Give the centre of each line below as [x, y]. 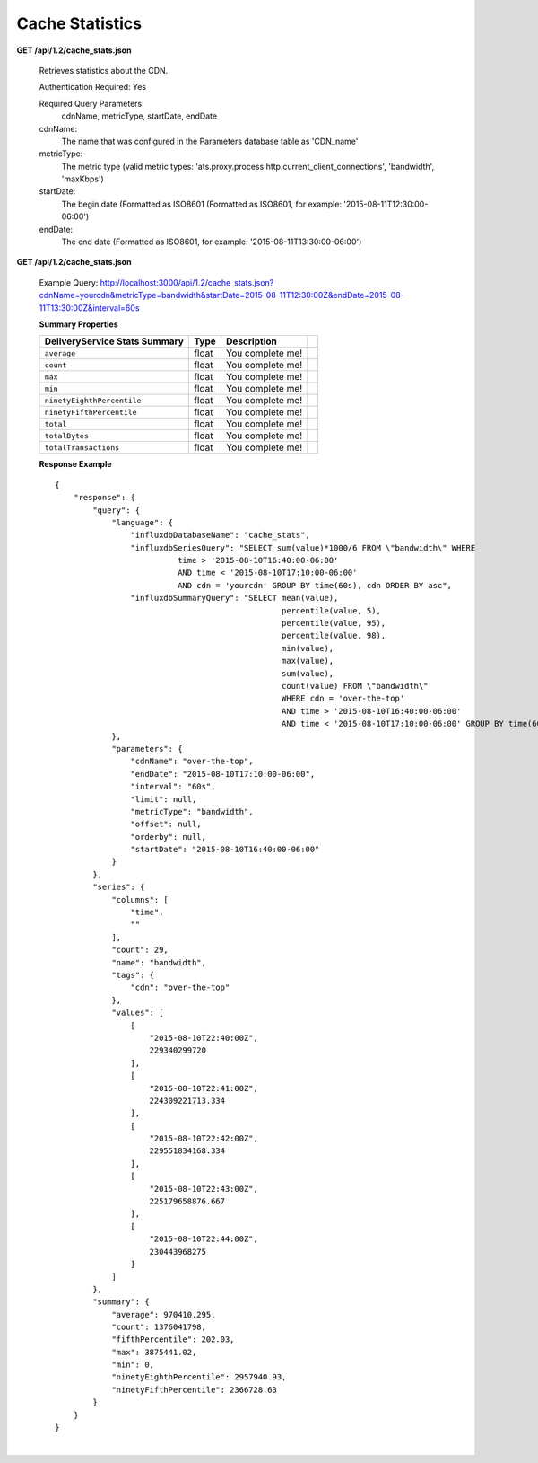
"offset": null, [166, 824]
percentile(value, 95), [334, 623]
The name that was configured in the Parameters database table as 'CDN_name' [210, 141]
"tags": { [133, 975]
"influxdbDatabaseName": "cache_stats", [221, 535]
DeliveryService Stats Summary [114, 341]
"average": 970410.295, [164, 1314]
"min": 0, [133, 1365]
